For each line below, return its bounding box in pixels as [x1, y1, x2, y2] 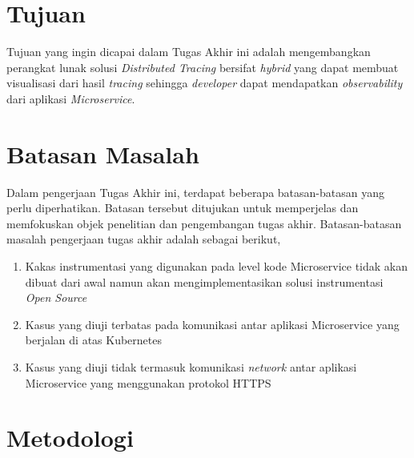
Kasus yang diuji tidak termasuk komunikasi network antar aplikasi [25, 358, 357, 375]
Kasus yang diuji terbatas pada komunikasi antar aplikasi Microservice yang [25, 315, 400, 332]
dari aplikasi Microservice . [6, 90, 135, 106]
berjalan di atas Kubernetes [25, 331, 162, 348]
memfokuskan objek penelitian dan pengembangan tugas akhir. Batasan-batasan [6, 215, 402, 231]
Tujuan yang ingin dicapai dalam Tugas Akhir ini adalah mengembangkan [6, 43, 371, 60]
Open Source [25, 289, 87, 306]
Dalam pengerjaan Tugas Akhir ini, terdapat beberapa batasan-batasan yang [6, 183, 384, 200]
